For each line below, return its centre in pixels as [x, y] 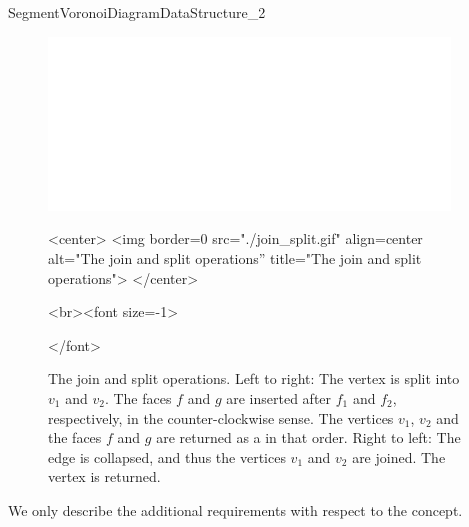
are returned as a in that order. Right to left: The [308, 437]
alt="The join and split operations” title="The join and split [235, 258]
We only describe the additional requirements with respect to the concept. [235, 509]
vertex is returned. [104, 476]
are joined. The [399, 456]
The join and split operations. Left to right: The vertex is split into [254, 378]
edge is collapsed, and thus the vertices [167, 456]
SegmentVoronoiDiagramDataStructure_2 [137, 12]
